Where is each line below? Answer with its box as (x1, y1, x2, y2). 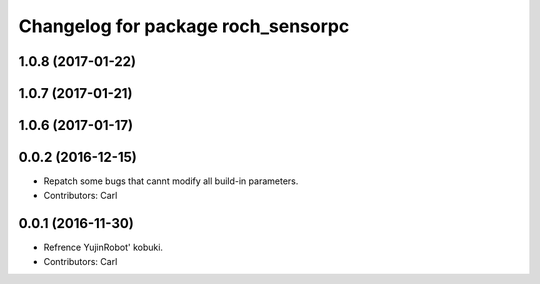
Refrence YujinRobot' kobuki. (43, 241, 164, 254)
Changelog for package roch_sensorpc (18, 15, 350, 37)
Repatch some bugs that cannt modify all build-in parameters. (43, 175, 299, 187)
